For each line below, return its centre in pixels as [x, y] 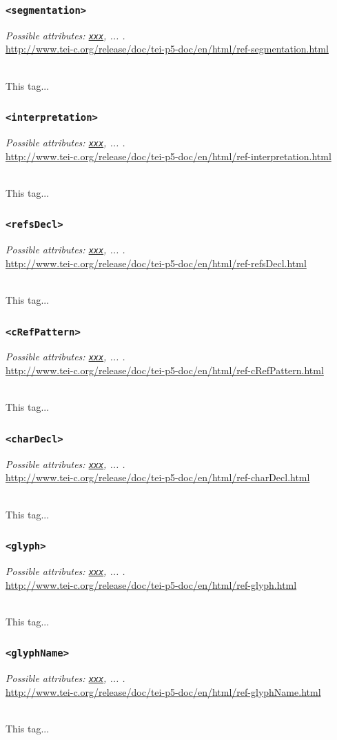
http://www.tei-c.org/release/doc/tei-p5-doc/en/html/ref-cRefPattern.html [165, 370]
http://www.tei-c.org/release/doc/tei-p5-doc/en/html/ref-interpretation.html [168, 156]
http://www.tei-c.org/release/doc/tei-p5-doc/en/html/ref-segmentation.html [167, 49]
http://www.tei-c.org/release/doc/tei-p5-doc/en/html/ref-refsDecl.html [156, 263]
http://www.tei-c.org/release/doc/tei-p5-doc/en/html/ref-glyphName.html [163, 691]
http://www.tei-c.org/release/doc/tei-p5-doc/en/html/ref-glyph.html [151, 584]
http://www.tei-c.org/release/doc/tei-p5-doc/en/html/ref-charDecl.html [158, 477]
